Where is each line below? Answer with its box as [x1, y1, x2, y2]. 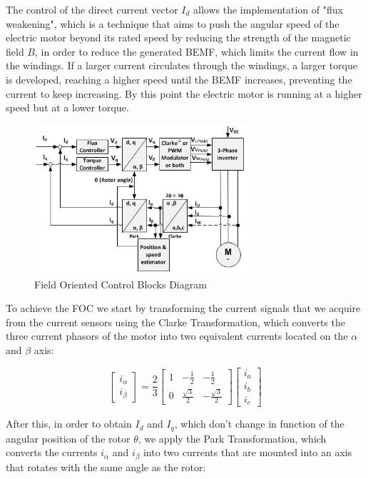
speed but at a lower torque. [6, 100, 129, 115]
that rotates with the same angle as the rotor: [6, 459, 206, 474]
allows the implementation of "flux [193, 2, 343, 16]
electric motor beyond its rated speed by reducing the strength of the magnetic [6, 30, 351, 45]
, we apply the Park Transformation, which [138, 430, 327, 445]
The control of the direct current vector [6, 2, 178, 16]
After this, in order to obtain [6, 416, 132, 431]
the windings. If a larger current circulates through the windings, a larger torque [6, 58, 357, 73]
